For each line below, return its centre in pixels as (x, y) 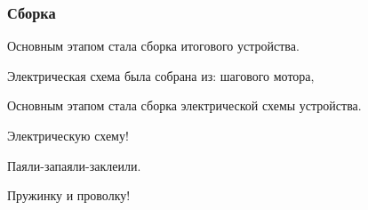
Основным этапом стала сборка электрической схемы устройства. (184, 105)
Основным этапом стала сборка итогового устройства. (153, 46)
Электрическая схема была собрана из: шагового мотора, (161, 75)
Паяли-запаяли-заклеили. (74, 165)
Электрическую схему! (68, 135)
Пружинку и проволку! (69, 195)
